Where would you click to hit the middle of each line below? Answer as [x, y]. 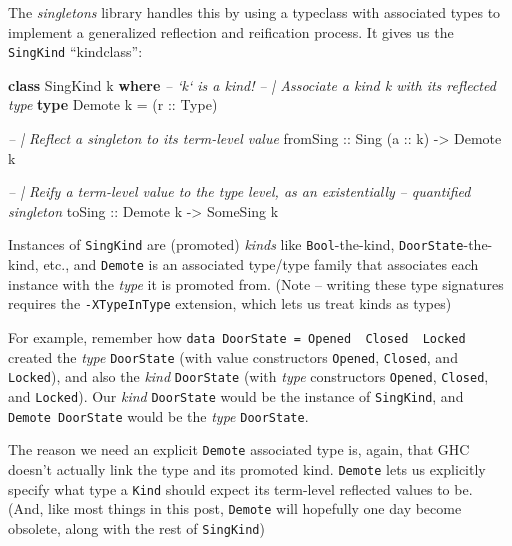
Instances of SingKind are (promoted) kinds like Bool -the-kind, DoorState [236, 244]
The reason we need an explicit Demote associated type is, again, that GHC [239, 449]
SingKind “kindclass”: [75, 51]
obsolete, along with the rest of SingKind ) [136, 527]
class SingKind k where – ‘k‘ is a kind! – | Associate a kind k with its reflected [252, 84]
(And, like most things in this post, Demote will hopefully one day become [235, 508]
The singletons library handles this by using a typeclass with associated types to [254, 12]
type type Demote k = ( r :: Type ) [113, 104]
